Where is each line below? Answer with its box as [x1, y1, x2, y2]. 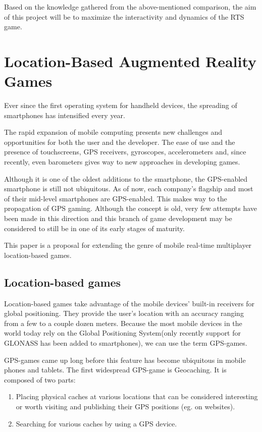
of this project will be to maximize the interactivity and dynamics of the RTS [4, 11, 244, 22]
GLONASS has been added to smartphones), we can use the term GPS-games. [4, 337, 247, 348]
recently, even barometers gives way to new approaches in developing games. [4, 156, 240, 167]
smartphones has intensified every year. [4, 110, 125, 120]
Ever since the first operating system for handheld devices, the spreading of [4, 100, 237, 111]
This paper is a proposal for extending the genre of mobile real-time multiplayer [4, 240, 252, 250]
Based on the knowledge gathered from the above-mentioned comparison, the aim [4, 2, 256, 12]
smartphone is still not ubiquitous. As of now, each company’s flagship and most [4, 183, 253, 194]
